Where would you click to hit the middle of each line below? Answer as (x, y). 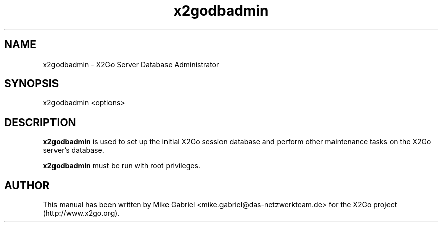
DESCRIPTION (40, 122)
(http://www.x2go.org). (81, 213)
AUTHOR (27, 185)
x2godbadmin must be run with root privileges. (122, 166)
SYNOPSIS (32, 84)
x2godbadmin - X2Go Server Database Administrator (131, 64)
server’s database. (74, 150)
